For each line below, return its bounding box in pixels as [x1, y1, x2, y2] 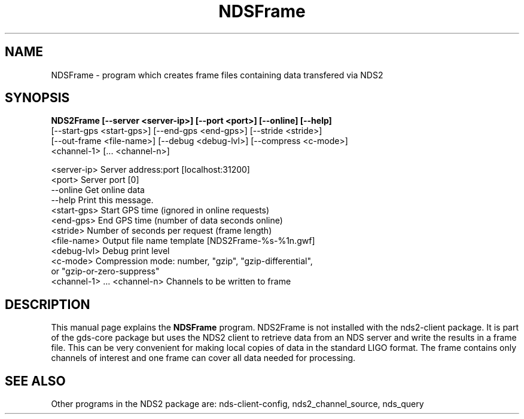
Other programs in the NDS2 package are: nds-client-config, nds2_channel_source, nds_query [51, 399, 424, 409]
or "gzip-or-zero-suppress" [51, 266, 160, 277]
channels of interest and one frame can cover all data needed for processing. [51, 353, 356, 363]
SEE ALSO [5, 373, 66, 389]
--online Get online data [51, 185, 145, 195]
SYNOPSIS [5, 90, 70, 106]
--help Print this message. [51, 195, 154, 206]
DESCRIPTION [5, 296, 90, 312]
